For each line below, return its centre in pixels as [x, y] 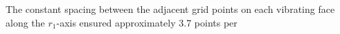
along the [25, 22]
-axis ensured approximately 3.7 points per [147, 22]
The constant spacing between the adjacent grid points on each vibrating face [170, 9]
